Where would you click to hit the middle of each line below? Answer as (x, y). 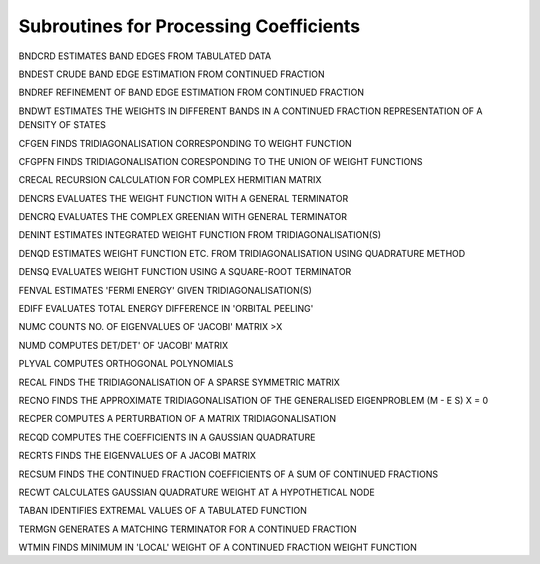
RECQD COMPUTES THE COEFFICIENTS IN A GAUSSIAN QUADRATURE (167, 437)
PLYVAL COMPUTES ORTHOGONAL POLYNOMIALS (126, 364)
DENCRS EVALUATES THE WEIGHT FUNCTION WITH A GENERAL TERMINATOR (183, 198)
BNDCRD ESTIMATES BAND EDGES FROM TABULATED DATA (145, 56)
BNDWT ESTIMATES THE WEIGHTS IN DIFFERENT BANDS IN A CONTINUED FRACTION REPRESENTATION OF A (250, 111)
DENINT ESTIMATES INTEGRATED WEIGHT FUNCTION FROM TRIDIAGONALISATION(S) (200, 235)
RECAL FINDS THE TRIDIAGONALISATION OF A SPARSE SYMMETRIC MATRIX (179, 382)
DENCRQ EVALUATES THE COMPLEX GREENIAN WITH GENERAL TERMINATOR (182, 217)
